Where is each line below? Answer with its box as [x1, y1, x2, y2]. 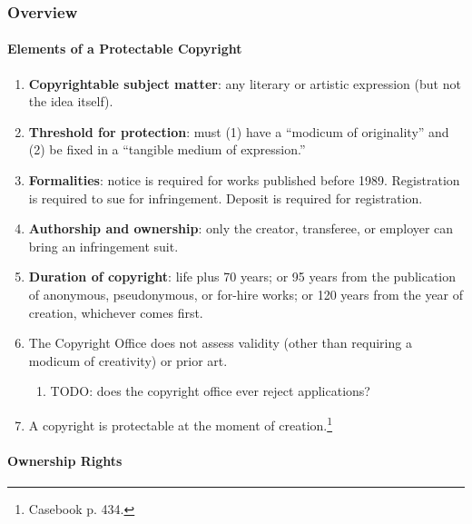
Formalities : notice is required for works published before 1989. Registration [28, 171, 460, 190]
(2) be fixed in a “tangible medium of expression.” [28, 140, 306, 159]
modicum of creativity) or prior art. [28, 351, 228, 370]
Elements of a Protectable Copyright [7, 39, 242, 58]
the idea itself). [28, 92, 113, 111]
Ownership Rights [7, 450, 123, 470]
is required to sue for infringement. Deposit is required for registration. [28, 188, 423, 207]
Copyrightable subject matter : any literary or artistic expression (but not [28, 74, 461, 93]
